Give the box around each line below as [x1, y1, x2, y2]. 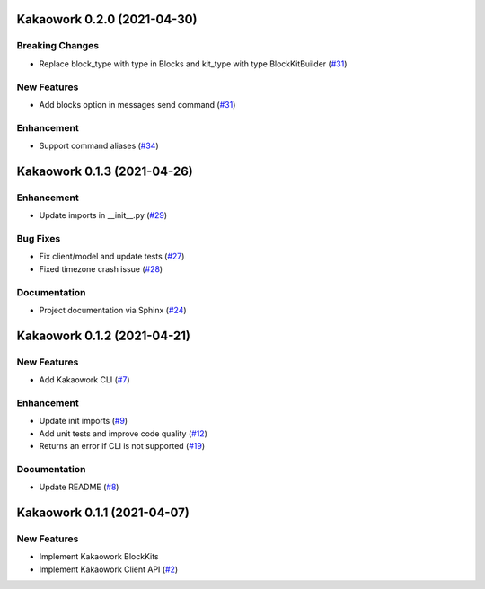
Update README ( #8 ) [39, 481, 119, 493]
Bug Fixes [16, 232, 61, 244]
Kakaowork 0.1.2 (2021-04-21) [16, 328, 191, 343]
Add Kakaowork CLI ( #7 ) [39, 374, 130, 385]
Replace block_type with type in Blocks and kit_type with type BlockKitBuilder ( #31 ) [39, 58, 348, 69]
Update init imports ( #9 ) [39, 416, 128, 426]
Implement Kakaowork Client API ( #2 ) [39, 564, 179, 575]
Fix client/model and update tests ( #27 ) [39, 251, 185, 262]
